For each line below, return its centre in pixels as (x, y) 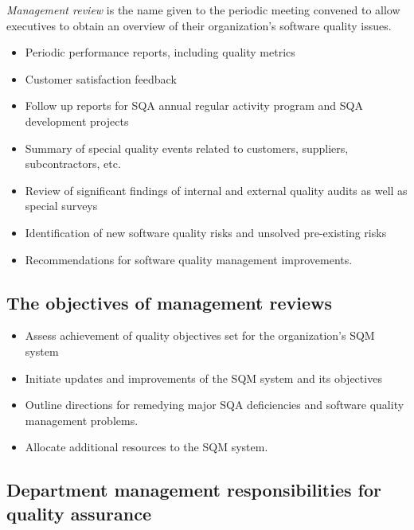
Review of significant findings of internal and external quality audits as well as (216, 190)
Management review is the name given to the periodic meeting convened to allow (203, 10)
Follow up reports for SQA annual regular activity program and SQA (194, 105)
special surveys (61, 206)
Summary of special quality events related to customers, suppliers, (187, 148)
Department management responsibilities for (194, 490)
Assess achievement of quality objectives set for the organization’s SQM (200, 335)
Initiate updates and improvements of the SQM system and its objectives (203, 378)
